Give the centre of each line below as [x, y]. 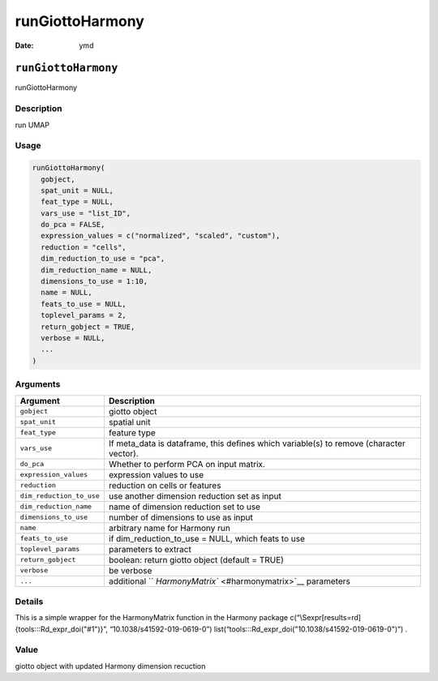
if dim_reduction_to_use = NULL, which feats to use [207, 538]
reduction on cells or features [165, 485]
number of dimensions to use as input [180, 517]
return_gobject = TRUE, [88, 327]
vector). [124, 453]
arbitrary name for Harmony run [169, 528]
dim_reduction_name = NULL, [97, 270]
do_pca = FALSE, [73, 225]
